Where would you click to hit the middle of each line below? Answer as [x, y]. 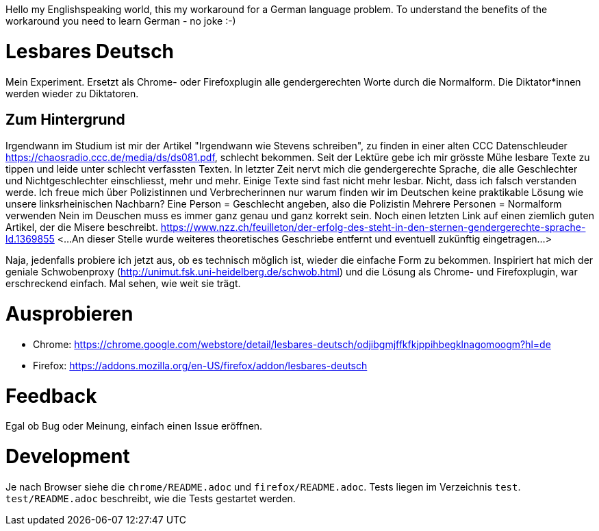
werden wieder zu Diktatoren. [72, 93]
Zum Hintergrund [65, 119]
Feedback [51, 396]
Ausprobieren [69, 314]
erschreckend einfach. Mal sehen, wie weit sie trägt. [123, 284]
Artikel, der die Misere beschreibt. [82, 227]
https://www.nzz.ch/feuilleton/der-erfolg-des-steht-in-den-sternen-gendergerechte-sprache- [373, 227]
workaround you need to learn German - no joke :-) [121, 21]
